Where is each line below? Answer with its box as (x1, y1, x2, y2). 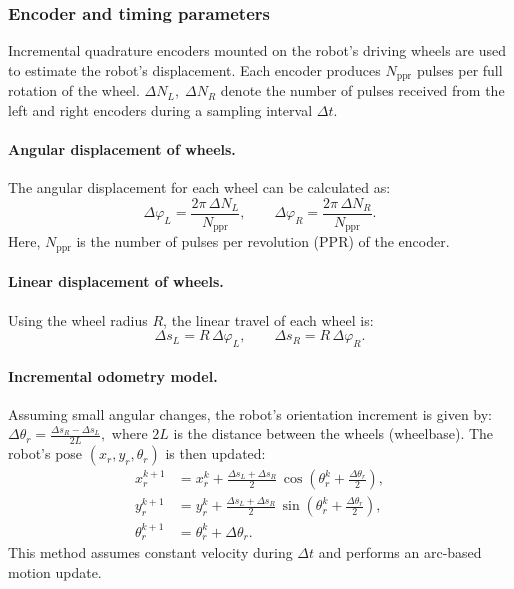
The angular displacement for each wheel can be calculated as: (8, 177, 391, 198)
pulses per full (416, 59, 503, 80)
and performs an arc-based (318, 542, 482, 563)
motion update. (8, 561, 102, 582)
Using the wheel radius (8, 309, 148, 330)
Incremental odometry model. (8, 365, 218, 386)
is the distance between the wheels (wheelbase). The (173, 423, 494, 444)
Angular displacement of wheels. (8, 139, 236, 160)
